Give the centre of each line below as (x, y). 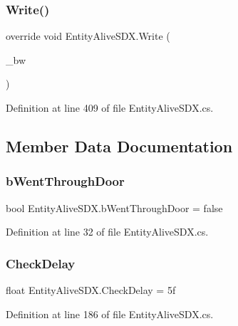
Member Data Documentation (119, 146)
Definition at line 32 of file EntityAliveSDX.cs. (107, 232)
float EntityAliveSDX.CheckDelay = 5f (91, 290)
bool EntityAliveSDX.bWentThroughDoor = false (114, 207)
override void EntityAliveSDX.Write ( (88, 36)
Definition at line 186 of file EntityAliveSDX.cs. (110, 314)
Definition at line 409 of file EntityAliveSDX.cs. (110, 107)
